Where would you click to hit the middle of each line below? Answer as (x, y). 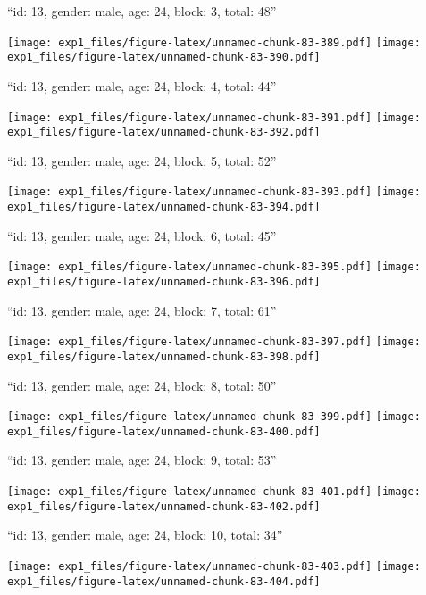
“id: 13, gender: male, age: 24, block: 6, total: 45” (142, 235)
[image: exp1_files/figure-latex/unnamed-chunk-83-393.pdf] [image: (214, 192)
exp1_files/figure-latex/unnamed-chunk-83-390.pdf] (164, 58)
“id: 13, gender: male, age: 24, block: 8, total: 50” (142, 385)
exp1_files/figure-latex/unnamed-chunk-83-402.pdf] (164, 506)
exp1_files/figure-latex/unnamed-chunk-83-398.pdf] (164, 356)
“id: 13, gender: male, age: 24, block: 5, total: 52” (142, 160)
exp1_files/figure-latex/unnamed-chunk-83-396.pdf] (164, 281)
